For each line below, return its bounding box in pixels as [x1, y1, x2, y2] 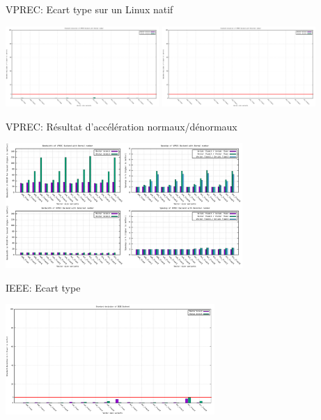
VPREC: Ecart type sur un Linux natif [6, 2, 173, 16]
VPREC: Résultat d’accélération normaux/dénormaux [6, 119, 237, 133]
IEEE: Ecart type [6, 280, 81, 294]
